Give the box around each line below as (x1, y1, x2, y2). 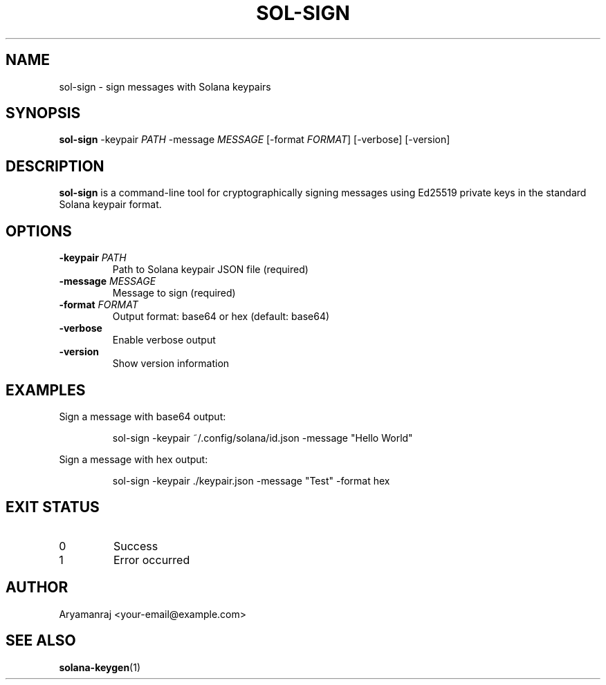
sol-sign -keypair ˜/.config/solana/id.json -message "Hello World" (112, 431, 413, 444)
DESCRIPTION (6, 157, 104, 175)
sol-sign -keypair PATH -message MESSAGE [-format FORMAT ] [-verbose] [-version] (59, 133, 450, 146)
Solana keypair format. (59, 198, 162, 211)
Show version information (112, 357, 230, 370)
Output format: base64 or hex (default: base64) (112, 310, 330, 323)
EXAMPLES (6, 381, 86, 399)
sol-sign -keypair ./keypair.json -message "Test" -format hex (112, 474, 390, 487)
